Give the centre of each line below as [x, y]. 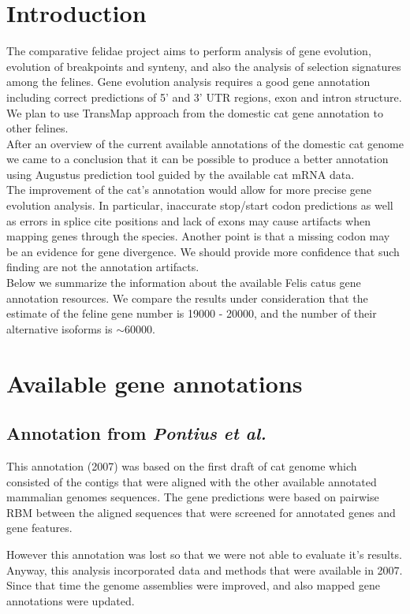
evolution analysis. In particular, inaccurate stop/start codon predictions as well [200, 205]
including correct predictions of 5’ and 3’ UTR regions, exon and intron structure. [204, 97]
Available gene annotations [155, 383]
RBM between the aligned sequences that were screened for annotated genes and [201, 512]
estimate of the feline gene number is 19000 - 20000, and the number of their [192, 313]
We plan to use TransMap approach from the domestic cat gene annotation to [195, 112]
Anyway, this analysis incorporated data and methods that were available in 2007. [205, 569]
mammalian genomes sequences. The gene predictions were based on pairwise [193, 497]
